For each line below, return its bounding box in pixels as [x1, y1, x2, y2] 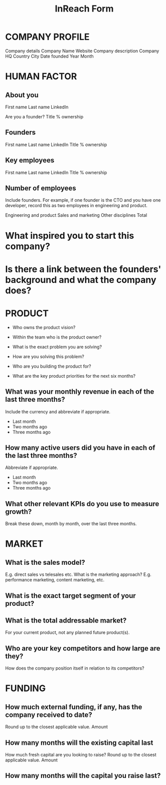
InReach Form [55, 3, 114, 15]
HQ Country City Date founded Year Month [5, 53, 94, 59]
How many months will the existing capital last [5, 738, 153, 747]
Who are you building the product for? [12, 363, 91, 369]
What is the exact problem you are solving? [12, 344, 102, 350]
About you [5, 91, 39, 99]
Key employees [5, 156, 55, 165]
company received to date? [5, 710, 92, 719]
